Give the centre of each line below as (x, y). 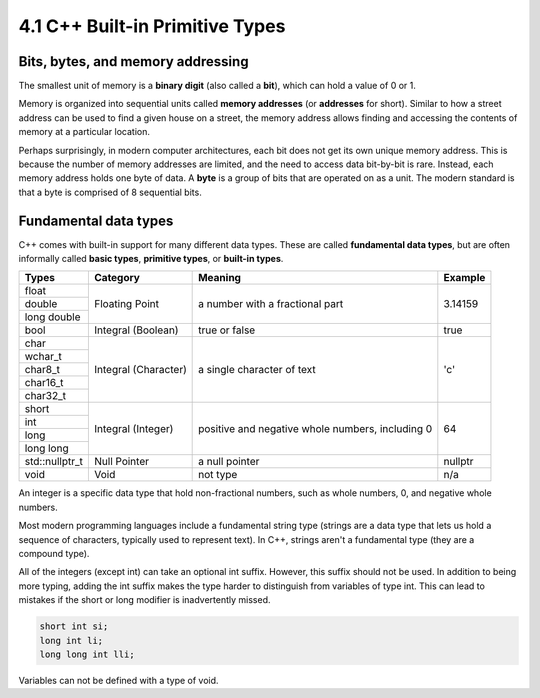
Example (464, 278)
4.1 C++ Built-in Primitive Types (152, 26)
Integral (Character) (140, 370)
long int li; (71, 640)
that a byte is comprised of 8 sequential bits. (110, 192)
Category (117, 278)
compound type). (54, 554)
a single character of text (257, 370)
